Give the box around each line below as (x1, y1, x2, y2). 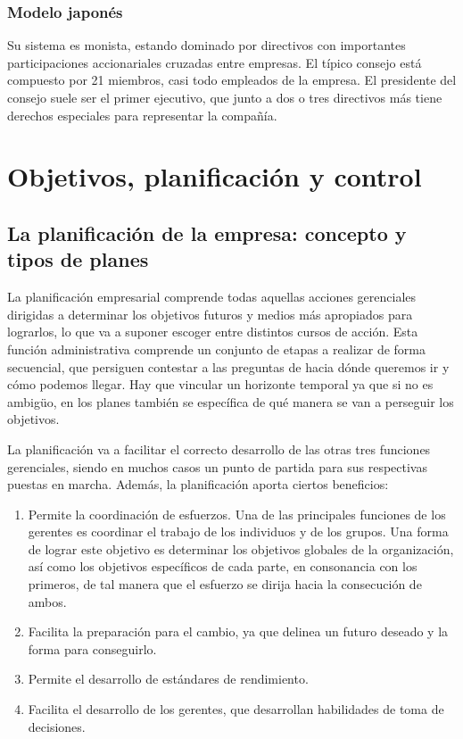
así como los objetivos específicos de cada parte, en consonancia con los (28, 557, 418, 576)
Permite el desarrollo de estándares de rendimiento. (28, 669, 309, 688)
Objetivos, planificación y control (7, 158, 422, 195)
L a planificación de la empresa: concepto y (7, 219, 407, 246)
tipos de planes (7, 245, 149, 273)
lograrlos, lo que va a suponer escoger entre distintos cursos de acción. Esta (7, 322, 418, 341)
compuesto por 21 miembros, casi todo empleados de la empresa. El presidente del (7, 71, 457, 89)
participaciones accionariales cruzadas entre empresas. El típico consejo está (7, 53, 422, 71)
